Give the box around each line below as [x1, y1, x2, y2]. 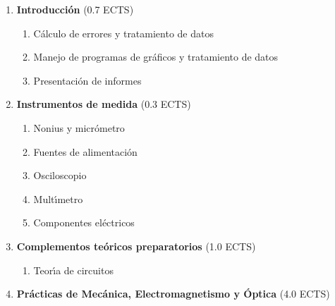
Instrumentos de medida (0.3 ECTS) [16, 97, 191, 111]
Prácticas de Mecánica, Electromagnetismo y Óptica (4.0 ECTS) [16, 286, 330, 301]
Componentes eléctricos [33, 215, 135, 230]
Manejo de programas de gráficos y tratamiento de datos [33, 49, 279, 64]
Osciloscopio [33, 168, 87, 183]
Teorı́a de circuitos [33, 262, 114, 277]
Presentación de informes [33, 73, 142, 87]
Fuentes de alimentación [33, 144, 138, 159]
